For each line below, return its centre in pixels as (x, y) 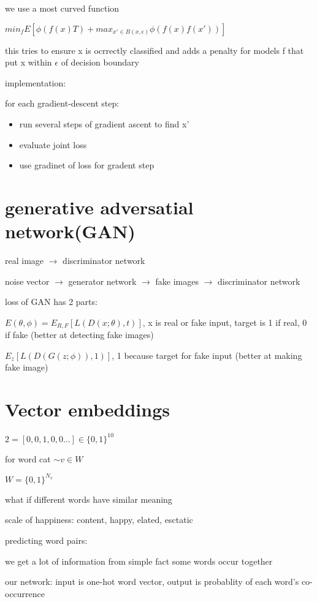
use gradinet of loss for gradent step (87, 165)
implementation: (36, 82)
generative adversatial (99, 207)
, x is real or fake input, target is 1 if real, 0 (225, 322)
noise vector (27, 281)
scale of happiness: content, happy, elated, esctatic (99, 520)
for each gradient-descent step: (62, 103)
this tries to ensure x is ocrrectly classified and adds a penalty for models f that (155, 50)
